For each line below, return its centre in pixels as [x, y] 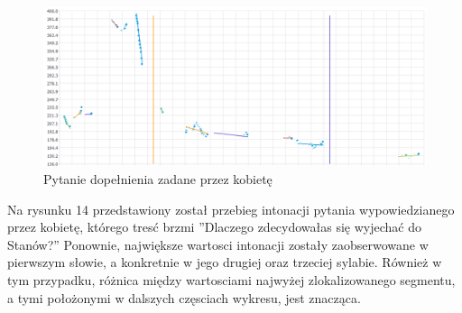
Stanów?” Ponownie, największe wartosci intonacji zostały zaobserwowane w [218, 244]
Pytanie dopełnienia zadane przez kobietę [158, 178]
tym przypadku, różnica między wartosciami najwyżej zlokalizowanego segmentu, [231, 279]
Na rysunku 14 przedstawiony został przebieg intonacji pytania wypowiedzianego [231, 209]
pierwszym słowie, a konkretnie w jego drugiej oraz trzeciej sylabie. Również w [225, 262]
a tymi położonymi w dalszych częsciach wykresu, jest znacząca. [184, 297]
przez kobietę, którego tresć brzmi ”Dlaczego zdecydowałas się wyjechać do [215, 227]
